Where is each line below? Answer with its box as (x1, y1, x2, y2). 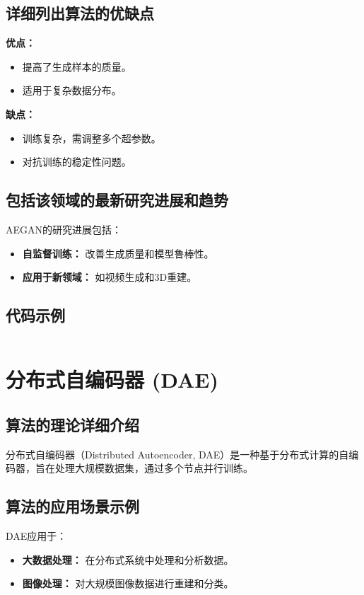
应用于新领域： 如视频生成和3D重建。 (22, 270, 197, 284)
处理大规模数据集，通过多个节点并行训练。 (54, 461, 253, 475)
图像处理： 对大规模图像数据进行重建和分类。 (22, 576, 234, 591)
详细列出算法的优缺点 (6, 2, 154, 24)
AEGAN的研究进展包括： (6, 221, 122, 236)
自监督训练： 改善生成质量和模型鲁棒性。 (22, 245, 214, 260)
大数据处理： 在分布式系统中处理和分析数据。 (22, 552, 234, 567)
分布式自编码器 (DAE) (6, 365, 219, 394)
